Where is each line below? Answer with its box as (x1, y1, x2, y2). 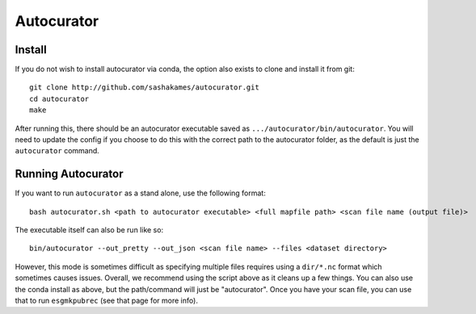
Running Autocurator (15, 167, 124, 181)
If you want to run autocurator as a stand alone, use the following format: (15, 188, 266, 198)
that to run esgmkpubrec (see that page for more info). (15, 295, 198, 306)
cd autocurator (29, 94, 90, 103)
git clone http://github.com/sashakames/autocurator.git (29, 83, 260, 92)
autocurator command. (15, 146, 100, 156)
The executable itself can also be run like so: (15, 225, 164, 235)
